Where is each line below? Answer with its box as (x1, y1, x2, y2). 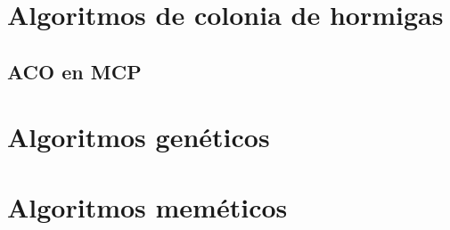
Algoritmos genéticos (7, 119, 270, 155)
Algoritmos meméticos (7, 188, 288, 225)
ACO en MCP (7, 57, 142, 85)
